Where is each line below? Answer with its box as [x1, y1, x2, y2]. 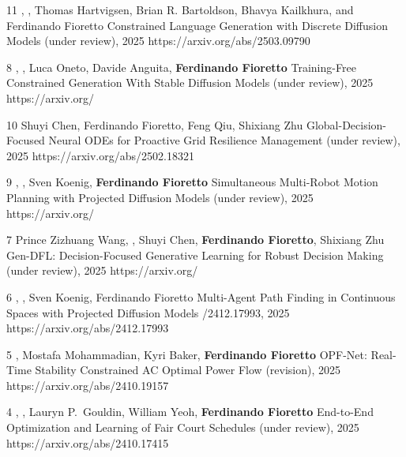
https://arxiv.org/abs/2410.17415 [6, 434, 169, 451]
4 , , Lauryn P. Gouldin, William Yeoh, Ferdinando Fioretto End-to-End [6, 403, 374, 420]
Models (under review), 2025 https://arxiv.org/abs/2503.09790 [6, 32, 310, 49]
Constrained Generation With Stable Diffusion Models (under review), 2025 [6, 74, 374, 91]
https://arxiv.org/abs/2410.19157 [6, 376, 169, 393]
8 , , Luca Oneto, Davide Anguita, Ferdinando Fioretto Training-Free [6, 58, 356, 75]
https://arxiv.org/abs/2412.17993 [6, 320, 169, 336]
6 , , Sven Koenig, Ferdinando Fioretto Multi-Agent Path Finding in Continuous [6, 288, 396, 305]
